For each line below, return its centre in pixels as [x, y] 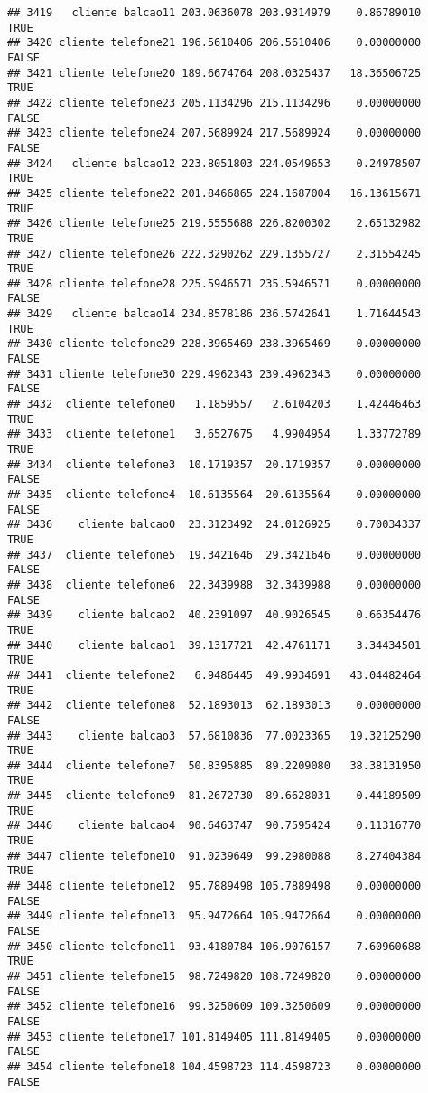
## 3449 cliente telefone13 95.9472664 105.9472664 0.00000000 [214, 916]
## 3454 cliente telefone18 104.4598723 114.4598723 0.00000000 [214, 1066]
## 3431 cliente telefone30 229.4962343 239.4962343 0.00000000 [214, 374]
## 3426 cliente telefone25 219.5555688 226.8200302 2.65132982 [214, 224]
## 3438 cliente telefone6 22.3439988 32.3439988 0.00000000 [214, 584]
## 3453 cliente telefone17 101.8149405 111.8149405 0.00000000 [214, 1036]
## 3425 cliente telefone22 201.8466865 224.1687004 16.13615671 [214, 193]
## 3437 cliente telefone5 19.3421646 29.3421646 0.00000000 [214, 555]
